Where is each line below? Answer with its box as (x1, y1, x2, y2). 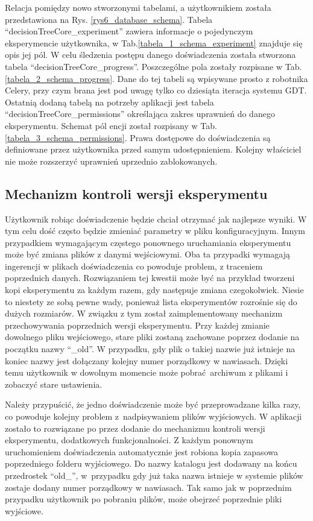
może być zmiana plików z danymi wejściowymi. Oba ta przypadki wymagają (5, 248, 290, 260)
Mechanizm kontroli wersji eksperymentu (5, 184, 268, 203)
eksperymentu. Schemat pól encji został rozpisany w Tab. (5, 119, 217, 131)
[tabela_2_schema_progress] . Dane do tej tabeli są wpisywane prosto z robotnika (5, 72, 308, 84)
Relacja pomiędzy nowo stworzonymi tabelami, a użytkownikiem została (5, 1, 271, 13)
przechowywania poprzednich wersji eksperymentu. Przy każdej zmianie (5, 318, 270, 331)
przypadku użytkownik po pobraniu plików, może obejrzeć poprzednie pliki (5, 493, 282, 505)
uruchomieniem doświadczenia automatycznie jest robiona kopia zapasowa (5, 445, 278, 458)
